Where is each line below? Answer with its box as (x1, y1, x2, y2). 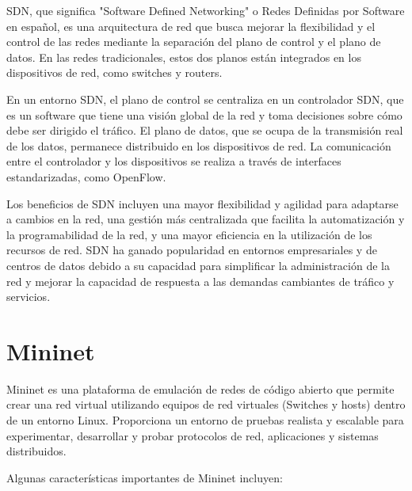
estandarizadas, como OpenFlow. (6, 168, 166, 185)
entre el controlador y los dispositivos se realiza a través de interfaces (6, 153, 341, 169)
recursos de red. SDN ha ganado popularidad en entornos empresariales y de (6, 242, 377, 258)
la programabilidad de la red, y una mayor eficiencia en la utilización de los (6, 226, 372, 242)
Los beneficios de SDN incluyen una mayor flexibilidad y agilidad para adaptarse (6, 195, 399, 211)
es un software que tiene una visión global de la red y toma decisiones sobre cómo (6, 106, 402, 123)
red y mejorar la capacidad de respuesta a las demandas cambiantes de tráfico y (6, 272, 395, 289)
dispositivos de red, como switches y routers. (6, 64, 223, 81)
